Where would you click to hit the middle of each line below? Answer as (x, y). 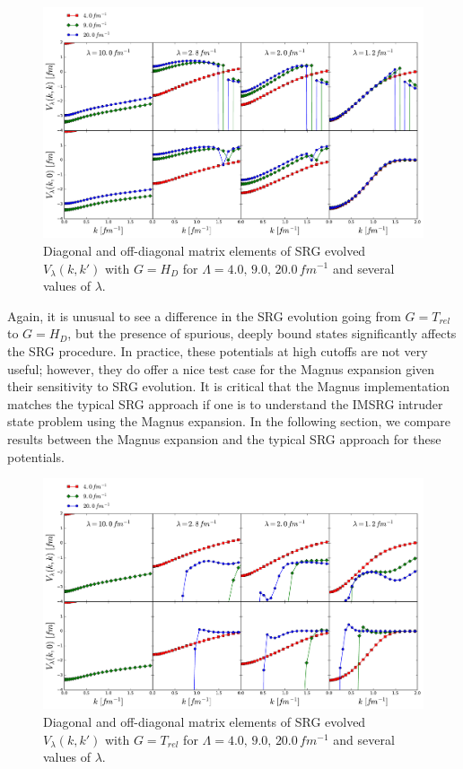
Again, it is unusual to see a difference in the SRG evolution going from (204, 315)
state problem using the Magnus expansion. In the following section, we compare (229, 421)
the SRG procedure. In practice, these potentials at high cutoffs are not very (218, 350)
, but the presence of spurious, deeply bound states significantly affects (262, 333)
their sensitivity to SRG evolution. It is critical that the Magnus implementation (229, 386)
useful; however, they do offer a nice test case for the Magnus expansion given (221, 368)
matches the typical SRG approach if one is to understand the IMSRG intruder (225, 403)
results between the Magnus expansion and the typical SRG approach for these (224, 438)
